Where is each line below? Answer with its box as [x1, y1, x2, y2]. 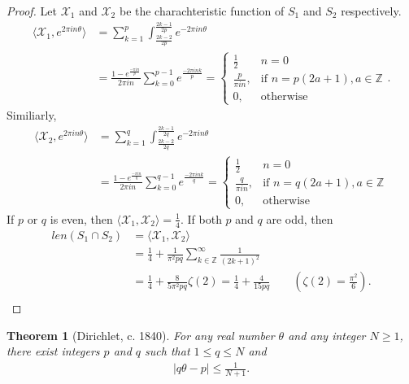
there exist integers [7, 343, 100, 360]
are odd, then [266, 210, 333, 227]
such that [145, 343, 190, 360]
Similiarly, [7, 106, 57, 123]
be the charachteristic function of [119, 2, 285, 19]
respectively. [341, 2, 402, 19]
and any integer [288, 326, 366, 343]
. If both [180, 210, 222, 227]
